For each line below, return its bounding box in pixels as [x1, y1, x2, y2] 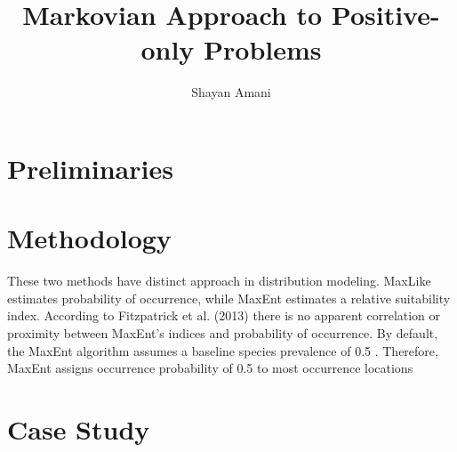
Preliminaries [7, 149, 173, 186]
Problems [204, 31, 322, 68]
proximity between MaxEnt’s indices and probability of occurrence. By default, [7, 324, 438, 342]
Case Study [7, 410, 150, 447]
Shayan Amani [191, 83, 271, 101]
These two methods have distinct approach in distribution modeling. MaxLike [7, 271, 431, 290]
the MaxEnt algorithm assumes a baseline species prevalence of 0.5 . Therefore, [7, 341, 438, 359]
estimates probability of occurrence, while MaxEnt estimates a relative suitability [7, 288, 451, 307]
